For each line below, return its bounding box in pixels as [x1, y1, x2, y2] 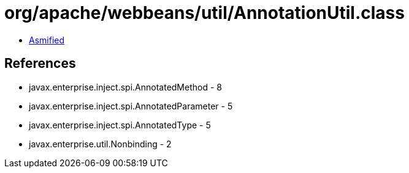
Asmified [29, 34, 65, 45]
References [4, 56, 76, 72]
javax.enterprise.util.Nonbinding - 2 [29, 138, 172, 149]
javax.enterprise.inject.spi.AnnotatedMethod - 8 [29, 81, 222, 92]
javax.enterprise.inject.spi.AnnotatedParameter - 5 [29, 100, 233, 111]
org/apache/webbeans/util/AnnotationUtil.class [4, 2, 405, 23]
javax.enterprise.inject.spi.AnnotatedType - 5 [29, 119, 211, 130]
